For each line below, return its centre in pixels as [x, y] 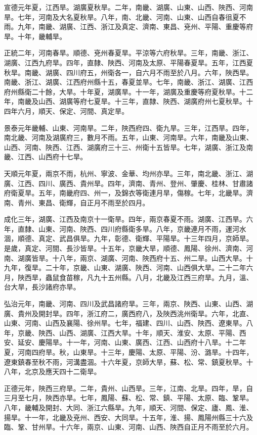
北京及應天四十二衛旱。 [63, 371]
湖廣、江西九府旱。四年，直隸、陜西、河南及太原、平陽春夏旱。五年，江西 [125, 62]
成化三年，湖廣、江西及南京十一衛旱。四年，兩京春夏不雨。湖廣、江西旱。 [125, 219]
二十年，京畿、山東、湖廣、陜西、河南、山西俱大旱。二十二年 [146, 267]
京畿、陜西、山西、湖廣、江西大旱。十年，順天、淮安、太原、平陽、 [128, 332]
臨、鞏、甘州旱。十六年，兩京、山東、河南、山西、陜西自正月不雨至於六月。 [128, 427]
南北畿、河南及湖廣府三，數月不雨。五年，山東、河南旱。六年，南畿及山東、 [128, 137]
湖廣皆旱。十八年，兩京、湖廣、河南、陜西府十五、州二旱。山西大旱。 [132, 258]
